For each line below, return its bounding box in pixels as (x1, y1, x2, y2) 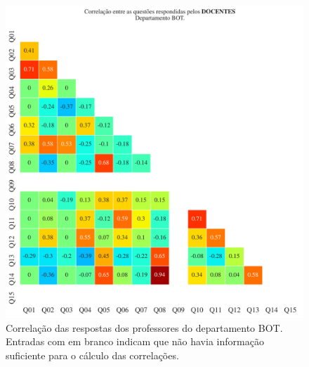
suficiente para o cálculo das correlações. (6, 347, 179, 362)
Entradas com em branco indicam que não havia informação (6, 334, 264, 349)
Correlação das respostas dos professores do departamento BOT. (6, 320, 283, 335)
